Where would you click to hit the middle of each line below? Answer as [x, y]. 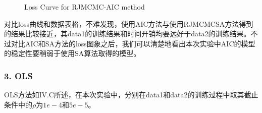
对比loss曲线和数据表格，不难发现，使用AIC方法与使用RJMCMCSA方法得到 [129, 23]
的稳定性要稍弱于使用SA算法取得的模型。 [72, 53]
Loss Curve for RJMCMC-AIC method [85, 7]
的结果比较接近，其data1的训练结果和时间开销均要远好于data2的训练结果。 [127, 34]
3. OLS [18, 75]
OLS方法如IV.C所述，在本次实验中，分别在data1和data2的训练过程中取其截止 [131, 95]
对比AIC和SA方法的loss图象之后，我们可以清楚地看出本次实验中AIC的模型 [133, 43]
